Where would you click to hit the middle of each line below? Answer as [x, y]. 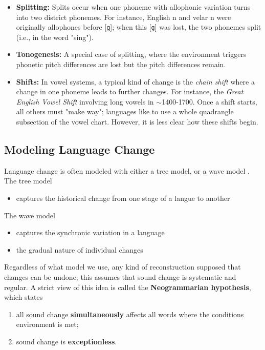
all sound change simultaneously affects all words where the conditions [130, 314]
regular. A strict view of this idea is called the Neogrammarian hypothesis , [128, 287]
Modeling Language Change [80, 149]
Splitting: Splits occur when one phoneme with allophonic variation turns [133, 7]
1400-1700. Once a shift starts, [209, 101]
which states [24, 297]
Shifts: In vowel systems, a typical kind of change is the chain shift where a [135, 81]
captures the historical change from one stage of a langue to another [123, 198]
